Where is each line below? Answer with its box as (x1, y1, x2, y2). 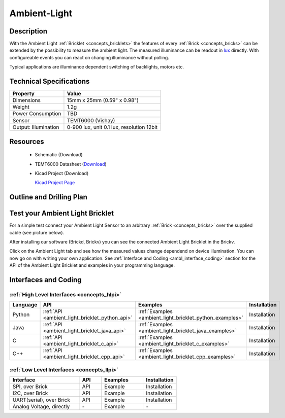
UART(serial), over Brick (12, 396, 71, 403)
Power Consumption (12, 110, 61, 117)
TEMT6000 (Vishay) (67, 117, 115, 124)
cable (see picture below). (9, 229, 65, 235)
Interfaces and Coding (9, 275, 82, 284)
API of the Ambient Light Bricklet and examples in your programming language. (9, 262, 175, 268)
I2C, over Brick (12, 390, 48, 397)
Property (12, 90, 35, 97)
